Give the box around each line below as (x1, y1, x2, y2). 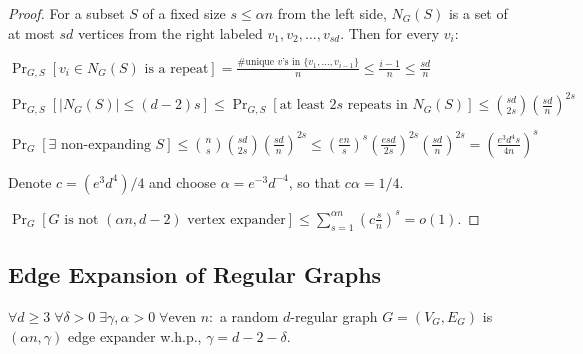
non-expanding (61, 137, 151, 152)
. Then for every (340, 22, 440, 43)
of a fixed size (142, 3, 226, 23)
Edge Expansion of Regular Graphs (8, 259, 382, 290)
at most (8, 22, 55, 43)
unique (245, 57, 275, 68)
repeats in (347, 98, 408, 113)
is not (64, 212, 99, 227)
